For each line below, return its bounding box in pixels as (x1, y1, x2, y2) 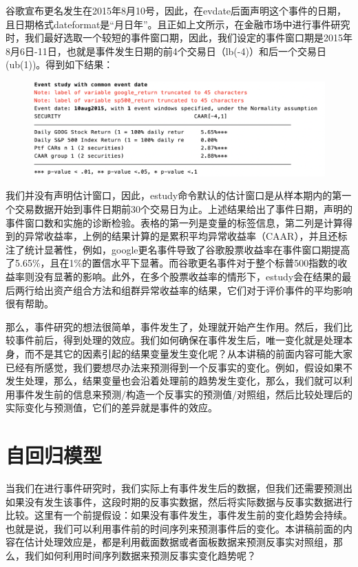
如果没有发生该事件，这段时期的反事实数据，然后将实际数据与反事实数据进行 (6, 494, 352, 508)
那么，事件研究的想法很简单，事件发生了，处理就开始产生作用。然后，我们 (6, 319, 343, 333)
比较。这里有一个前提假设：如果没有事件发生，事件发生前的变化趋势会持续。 (6, 508, 352, 522)
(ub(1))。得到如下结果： (6, 57, 114, 72)
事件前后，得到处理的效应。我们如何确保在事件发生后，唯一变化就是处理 (14, 333, 343, 347)
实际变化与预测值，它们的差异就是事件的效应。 (6, 400, 218, 415)
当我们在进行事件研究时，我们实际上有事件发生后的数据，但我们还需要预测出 (6, 481, 352, 495)
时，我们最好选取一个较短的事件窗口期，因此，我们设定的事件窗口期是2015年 (6, 30, 352, 45)
